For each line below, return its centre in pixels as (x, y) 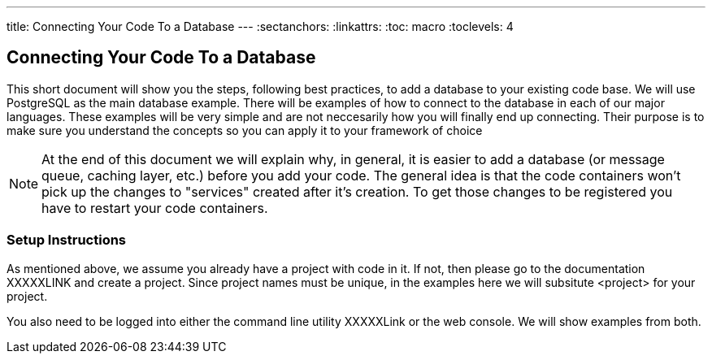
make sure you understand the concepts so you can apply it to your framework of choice (245, 130)
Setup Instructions (67, 240)
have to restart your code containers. (155, 208)
